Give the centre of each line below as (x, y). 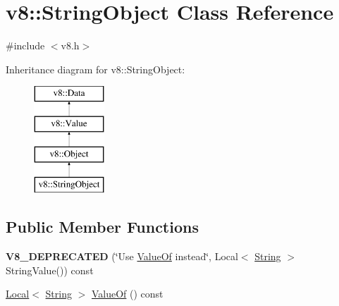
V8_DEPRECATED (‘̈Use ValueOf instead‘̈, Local (122, 256)
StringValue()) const (50, 270)
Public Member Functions (102, 227)
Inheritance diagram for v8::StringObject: (95, 69)
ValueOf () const (127, 294)
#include (25, 45)
